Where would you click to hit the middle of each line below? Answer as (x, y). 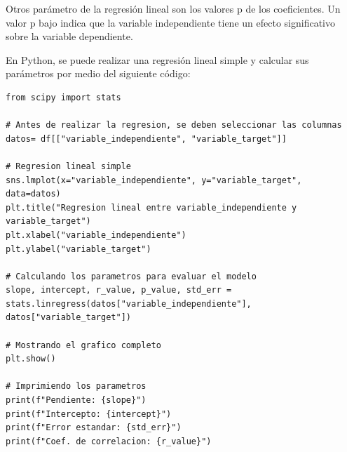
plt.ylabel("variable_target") (79, 249)
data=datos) (33, 194)
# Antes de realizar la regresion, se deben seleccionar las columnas (174, 125)
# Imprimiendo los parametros (76, 386)
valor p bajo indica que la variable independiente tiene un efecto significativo (170, 22)
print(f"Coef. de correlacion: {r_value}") (109, 441)
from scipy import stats (63, 97)
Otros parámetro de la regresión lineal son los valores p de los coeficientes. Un (173, 8)
